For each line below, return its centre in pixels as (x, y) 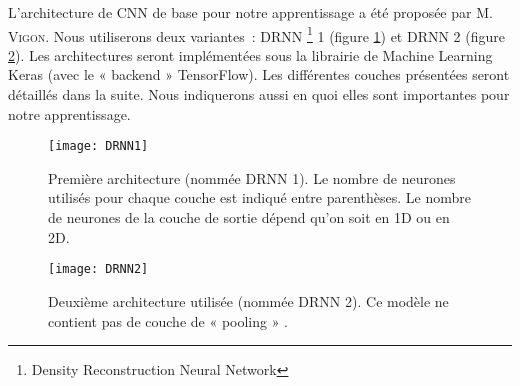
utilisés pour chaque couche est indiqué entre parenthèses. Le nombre (260, 197)
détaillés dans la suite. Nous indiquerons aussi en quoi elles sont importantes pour (259, 94)
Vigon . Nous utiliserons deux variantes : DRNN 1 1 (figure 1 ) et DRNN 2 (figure (257, 34)
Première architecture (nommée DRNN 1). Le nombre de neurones (252, 177)
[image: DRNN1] (98, 146)
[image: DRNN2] (98, 269)
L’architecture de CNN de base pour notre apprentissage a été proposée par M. (250, 12)
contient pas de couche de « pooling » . (168, 320)
